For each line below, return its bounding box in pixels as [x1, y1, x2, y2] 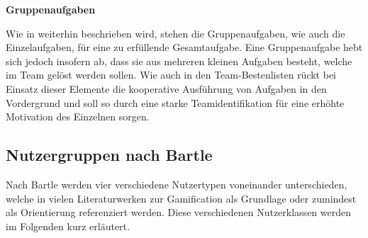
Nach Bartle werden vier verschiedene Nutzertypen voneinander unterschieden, [6, 176, 347, 191]
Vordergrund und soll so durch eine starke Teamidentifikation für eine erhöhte [6, 95, 345, 110]
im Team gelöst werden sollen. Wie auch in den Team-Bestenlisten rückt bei [6, 67, 337, 82]
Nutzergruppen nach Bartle [6, 144, 213, 166]
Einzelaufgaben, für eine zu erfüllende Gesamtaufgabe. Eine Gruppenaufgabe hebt [6, 40, 363, 55]
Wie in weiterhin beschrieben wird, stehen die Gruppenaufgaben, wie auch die [6, 25, 345, 40]
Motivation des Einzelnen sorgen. [6, 109, 150, 124]
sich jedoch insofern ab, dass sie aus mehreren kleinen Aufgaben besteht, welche [6, 53, 352, 68]
